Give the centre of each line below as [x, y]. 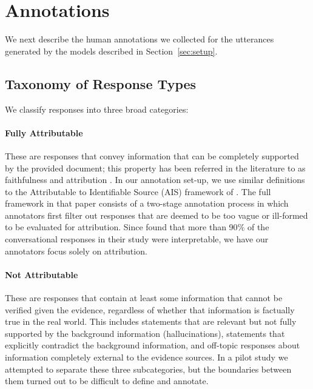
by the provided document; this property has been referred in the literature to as [155, 168]
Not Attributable [42, 274]
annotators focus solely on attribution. [76, 251]
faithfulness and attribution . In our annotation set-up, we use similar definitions [155, 180]
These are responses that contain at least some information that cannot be [144, 298]
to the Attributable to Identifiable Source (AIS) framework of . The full [138, 191]
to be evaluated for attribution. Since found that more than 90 [121, 227]
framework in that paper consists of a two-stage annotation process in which [147, 203]
